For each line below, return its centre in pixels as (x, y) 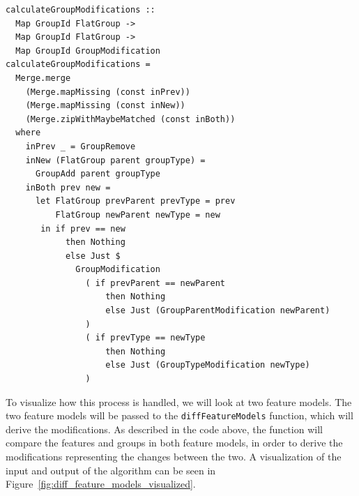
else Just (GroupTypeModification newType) (208, 365)
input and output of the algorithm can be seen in (111, 470)
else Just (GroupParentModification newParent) (218, 311)
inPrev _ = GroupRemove (81, 146)
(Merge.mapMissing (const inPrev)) (108, 92)
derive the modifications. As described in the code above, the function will (164, 429)
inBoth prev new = (68, 187)
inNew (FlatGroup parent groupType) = (115, 160)
